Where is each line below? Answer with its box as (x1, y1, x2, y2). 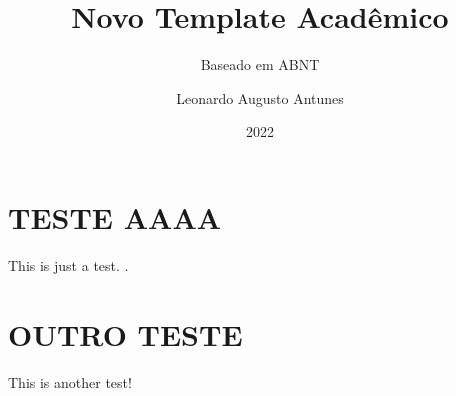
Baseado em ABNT (200, 54, 320, 75)
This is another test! (8, 371, 132, 392)
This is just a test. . (8, 254, 129, 275)
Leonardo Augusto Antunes (176, 87, 344, 108)
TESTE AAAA (8, 196, 222, 237)
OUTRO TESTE (8, 313, 243, 354)
